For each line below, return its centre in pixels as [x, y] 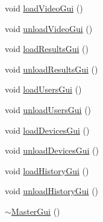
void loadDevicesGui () [47, 130]
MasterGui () [36, 211]
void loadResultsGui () [47, 49]
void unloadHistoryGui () [52, 191]
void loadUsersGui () [43, 89]
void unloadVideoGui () [49, 28]
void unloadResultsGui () [51, 69]
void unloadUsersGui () [48, 109]
